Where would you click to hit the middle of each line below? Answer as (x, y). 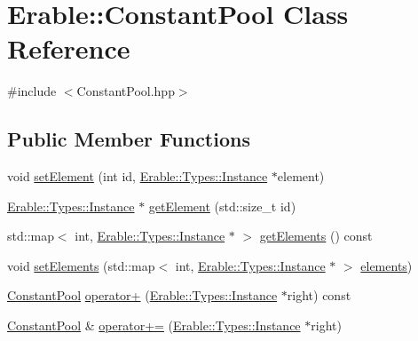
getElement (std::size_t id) (222, 206)
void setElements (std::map (81, 265)
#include (32, 91)
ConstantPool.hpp (126, 91)
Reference (69, 48)
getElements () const (316, 236)
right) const (319, 295)
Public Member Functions (129, 139)
